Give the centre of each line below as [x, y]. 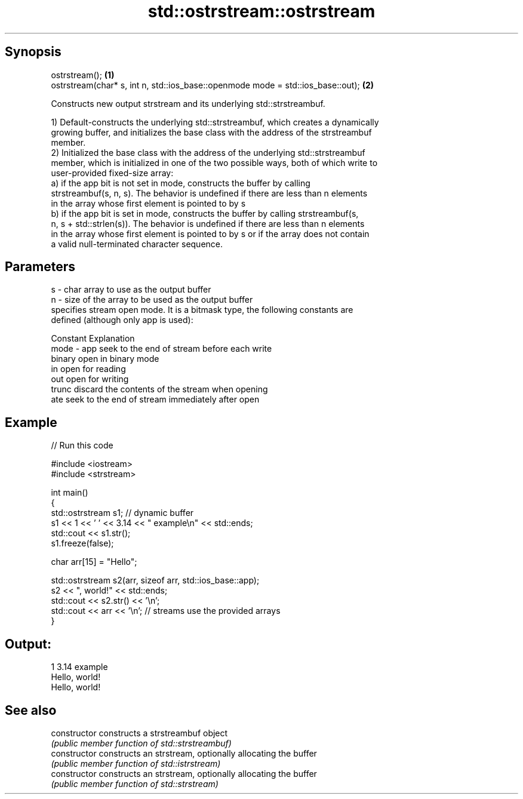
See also [31, 710]
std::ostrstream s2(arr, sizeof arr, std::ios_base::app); [155, 580]
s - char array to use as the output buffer [131, 290]
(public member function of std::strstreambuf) [141, 743]
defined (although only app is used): [122, 320]
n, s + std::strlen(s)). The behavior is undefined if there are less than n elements [208, 223]
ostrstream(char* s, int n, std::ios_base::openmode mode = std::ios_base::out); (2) [213, 85]
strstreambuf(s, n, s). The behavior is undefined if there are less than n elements [209, 193]
